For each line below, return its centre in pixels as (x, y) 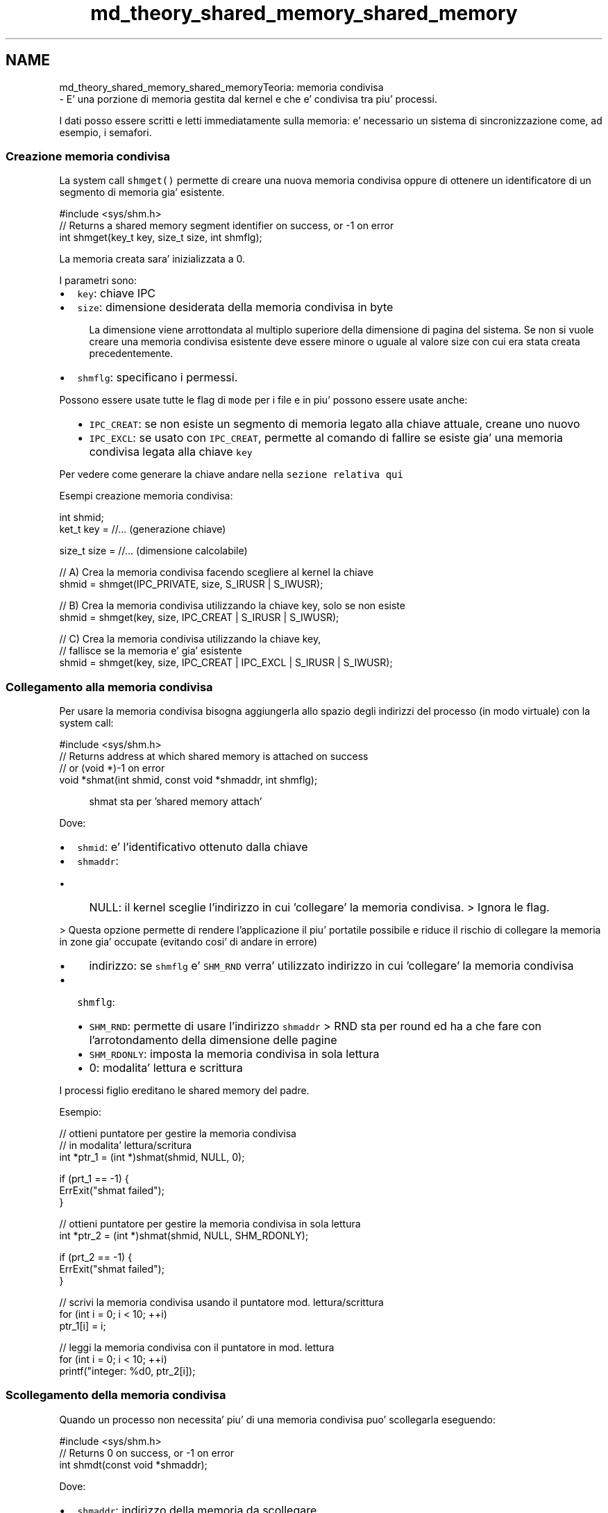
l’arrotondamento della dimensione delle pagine (213, 1040)
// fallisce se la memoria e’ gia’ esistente (151, 651)
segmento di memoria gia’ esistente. (142, 192)
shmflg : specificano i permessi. (158, 378)
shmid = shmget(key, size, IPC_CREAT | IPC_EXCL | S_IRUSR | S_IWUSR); (226, 663)
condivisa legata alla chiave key (171, 452)
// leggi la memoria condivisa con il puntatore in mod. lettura (197, 1348)
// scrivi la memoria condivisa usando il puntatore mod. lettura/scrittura (221, 1303)
